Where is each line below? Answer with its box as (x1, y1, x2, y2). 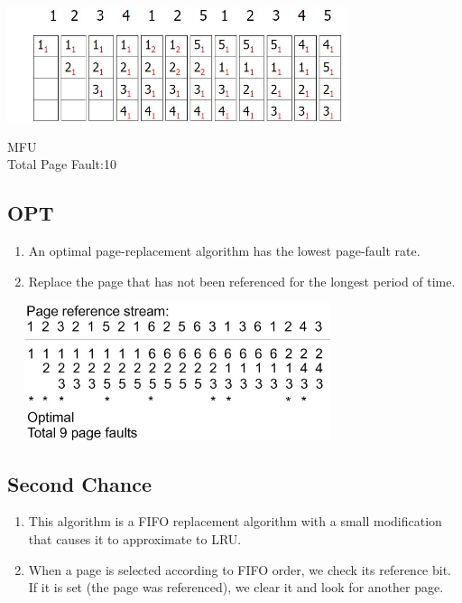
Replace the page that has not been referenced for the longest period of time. (28, 271, 456, 290)
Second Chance (7, 469, 152, 497)
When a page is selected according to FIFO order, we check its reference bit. (28, 560, 451, 579)
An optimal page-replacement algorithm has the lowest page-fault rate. (28, 241, 420, 260)
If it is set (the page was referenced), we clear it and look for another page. (28, 578, 444, 597)
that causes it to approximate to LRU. (28, 529, 242, 548)
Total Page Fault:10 (7, 155, 116, 174)
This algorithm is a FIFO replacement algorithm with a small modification (28, 512, 442, 531)
